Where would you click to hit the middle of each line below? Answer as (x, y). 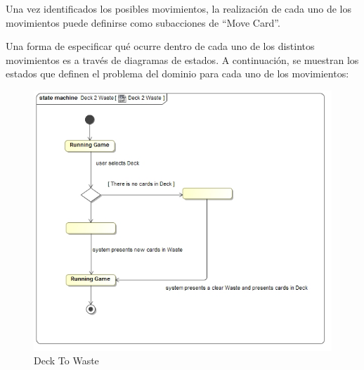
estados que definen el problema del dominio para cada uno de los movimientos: (177, 74)
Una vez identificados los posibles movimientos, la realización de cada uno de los (179, 8)
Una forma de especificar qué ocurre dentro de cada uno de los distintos (160, 46)
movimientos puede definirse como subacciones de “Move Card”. (143, 22)
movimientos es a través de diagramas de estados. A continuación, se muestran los (182, 59)
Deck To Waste (66, 361)
